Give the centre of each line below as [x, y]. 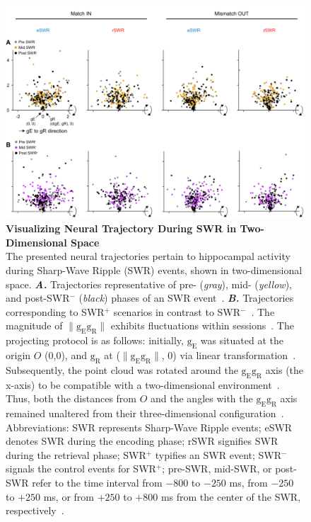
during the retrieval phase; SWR [76, 454]
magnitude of [34, 325]
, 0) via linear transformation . [229, 354]
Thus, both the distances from [71, 398]
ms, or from [69, 496]
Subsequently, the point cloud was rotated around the [122, 369]
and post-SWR [38, 298]
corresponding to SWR [55, 311]
